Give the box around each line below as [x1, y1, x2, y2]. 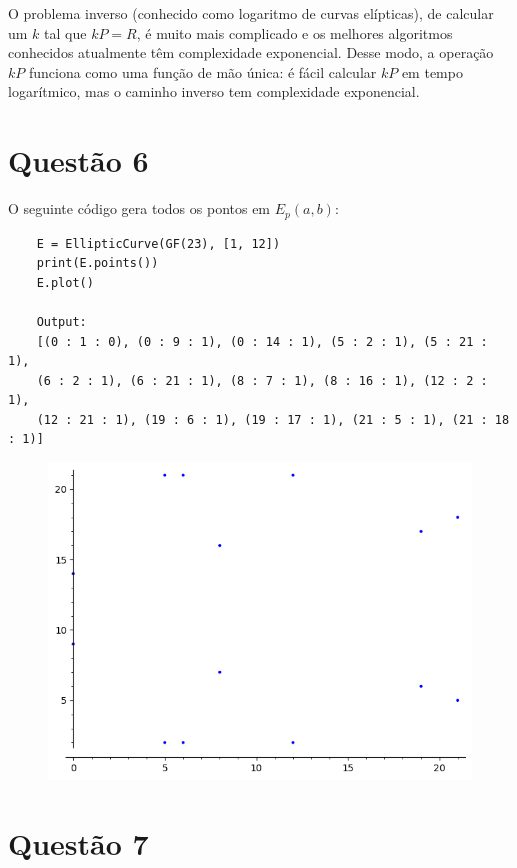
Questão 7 [8, 823, 149, 864]
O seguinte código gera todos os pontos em [8, 198, 271, 219]
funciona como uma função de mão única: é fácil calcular [28, 61, 377, 82]
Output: [36, 314, 87, 329]
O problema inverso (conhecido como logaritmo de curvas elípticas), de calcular [8, 3, 494, 23]
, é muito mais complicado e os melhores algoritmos [136, 22, 453, 43]
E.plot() [36, 275, 94, 290]
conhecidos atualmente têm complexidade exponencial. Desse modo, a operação [8, 42, 494, 63]
